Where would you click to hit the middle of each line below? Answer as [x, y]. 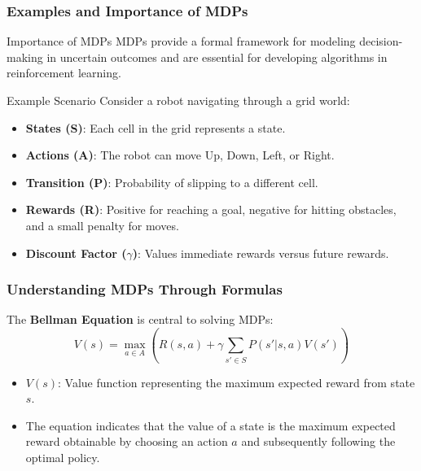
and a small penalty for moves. [102, 225]
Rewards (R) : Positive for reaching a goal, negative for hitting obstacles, [211, 209]
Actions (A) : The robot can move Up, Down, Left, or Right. [180, 155]
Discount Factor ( [76, 253]
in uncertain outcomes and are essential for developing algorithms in [217, 57]
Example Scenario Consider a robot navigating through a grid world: [178, 100]
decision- [381, 41]
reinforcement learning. [64, 73]
